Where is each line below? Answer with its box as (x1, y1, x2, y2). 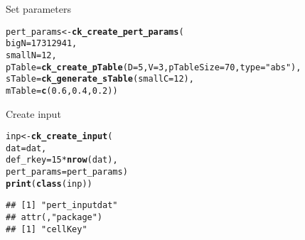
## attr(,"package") (6, 212, 103, 223)
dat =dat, (6, 143, 47, 153)
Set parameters (6, 1, 71, 16)
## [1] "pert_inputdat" (6, 200, 118, 211)
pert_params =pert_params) (6, 167, 128, 178)
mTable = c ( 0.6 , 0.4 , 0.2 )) (6, 85, 118, 96)
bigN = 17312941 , (6, 38, 77, 49)
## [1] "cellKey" (6, 224, 87, 234)
